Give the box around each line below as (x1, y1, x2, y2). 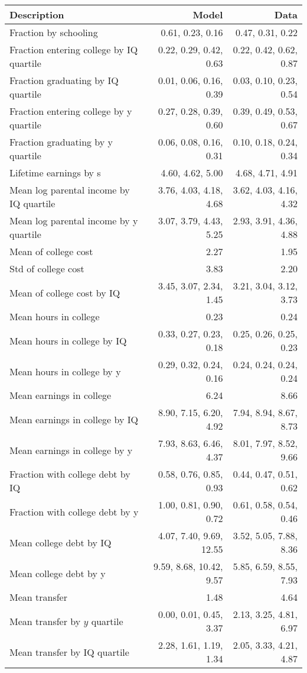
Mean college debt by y (9, 566, 106, 580)
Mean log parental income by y (9, 214, 138, 227)
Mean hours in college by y (9, 364, 121, 378)
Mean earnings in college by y (9, 443, 133, 457)
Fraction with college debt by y (9, 504, 139, 519)
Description (9, 8, 64, 21)
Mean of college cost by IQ (9, 285, 120, 300)
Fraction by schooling (9, 25, 98, 39)
